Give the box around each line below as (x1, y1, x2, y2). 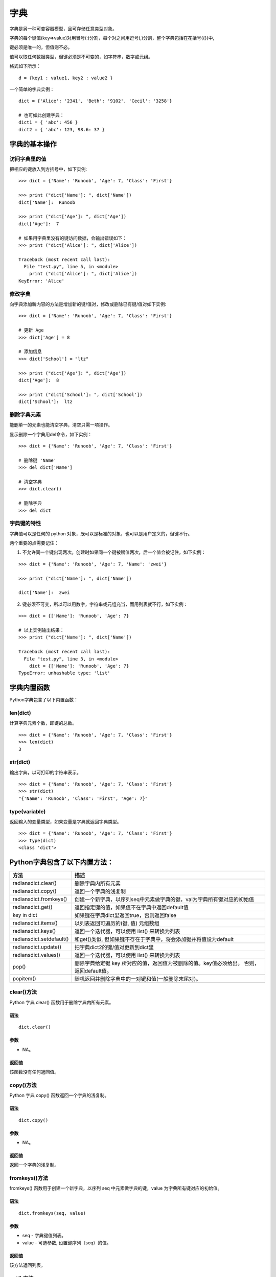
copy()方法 (9, 1081, 37, 1089)
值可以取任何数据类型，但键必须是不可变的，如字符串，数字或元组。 (9, 54, 153, 60)
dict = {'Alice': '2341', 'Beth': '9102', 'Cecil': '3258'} (18, 98, 172, 104)
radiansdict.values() (12, 952, 61, 959)
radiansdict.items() (12, 919, 58, 927)
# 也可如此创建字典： (18, 112, 64, 119)
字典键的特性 (9, 520, 41, 527)
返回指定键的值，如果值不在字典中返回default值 (74, 904, 189, 911)
